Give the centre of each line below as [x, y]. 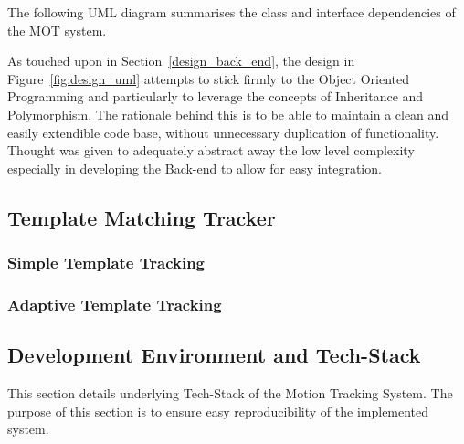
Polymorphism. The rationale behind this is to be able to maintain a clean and [228, 114]
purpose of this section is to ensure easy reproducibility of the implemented [218, 411]
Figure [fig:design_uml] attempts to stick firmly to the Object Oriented [209, 78]
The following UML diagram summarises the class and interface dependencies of [232, 12]
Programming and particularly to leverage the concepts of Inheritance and [216, 96]
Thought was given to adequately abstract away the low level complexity [211, 150]
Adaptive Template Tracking [115, 304]
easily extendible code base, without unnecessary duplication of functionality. [223, 132]
